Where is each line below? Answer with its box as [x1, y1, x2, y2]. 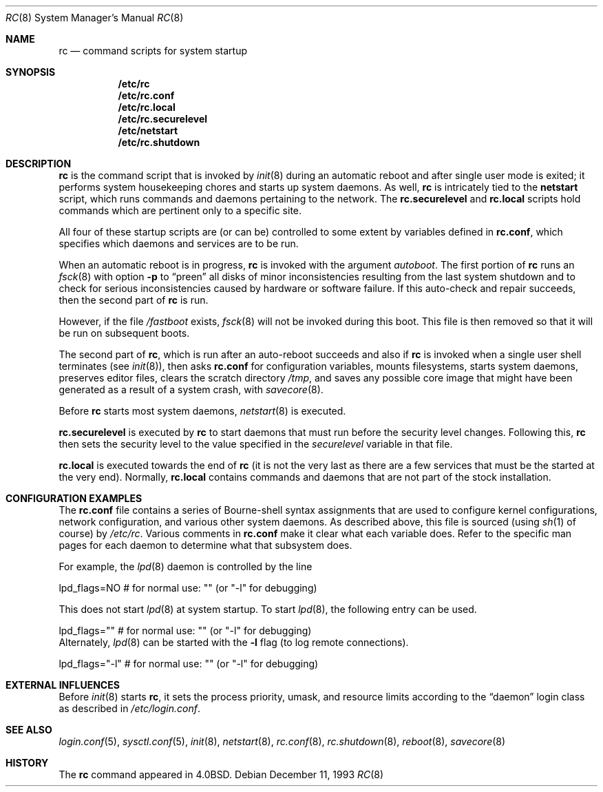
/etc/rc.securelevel [118, 113, 208, 125]
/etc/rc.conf [118, 90, 175, 101]
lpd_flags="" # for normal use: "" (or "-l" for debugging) [59, 625, 312, 636]
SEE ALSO [6, 724, 52, 736]
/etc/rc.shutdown [118, 136, 200, 148]
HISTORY [6, 757, 49, 769]
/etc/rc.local [118, 101, 176, 113]
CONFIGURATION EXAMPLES [6, 492, 142, 504]
